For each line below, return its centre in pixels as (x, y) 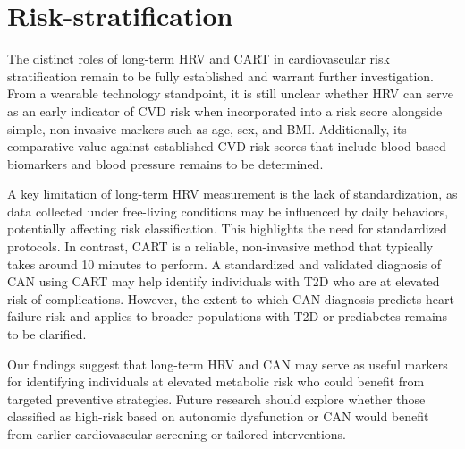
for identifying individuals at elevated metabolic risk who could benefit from (216, 381)
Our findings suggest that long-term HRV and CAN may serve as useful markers (228, 364)
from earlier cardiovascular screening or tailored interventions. (177, 434)
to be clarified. (47, 334)
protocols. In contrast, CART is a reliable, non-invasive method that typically (220, 246)
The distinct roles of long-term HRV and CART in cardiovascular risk (199, 59)
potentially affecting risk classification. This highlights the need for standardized (227, 229)
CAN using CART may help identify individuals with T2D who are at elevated (224, 281)
